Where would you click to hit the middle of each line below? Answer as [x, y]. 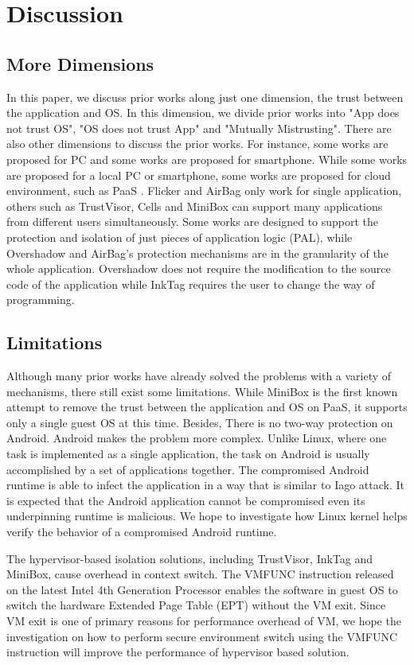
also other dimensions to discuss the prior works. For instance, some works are [197, 144]
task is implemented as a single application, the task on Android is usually [188, 454]
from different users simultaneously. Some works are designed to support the [193, 222]
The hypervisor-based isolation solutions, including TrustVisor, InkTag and [190, 558]
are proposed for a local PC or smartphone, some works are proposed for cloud [199, 175]
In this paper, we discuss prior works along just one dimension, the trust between [205, 97]
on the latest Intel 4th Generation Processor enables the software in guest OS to [202, 589]
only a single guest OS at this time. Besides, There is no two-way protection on [200, 422]
